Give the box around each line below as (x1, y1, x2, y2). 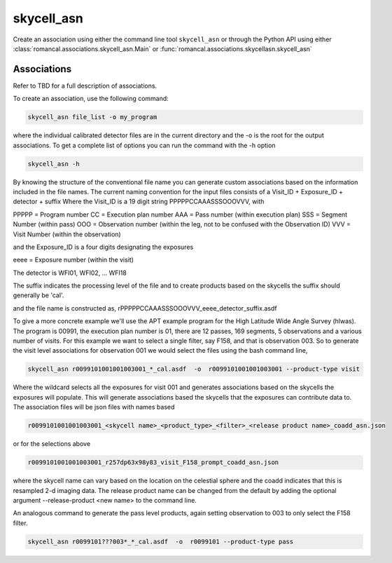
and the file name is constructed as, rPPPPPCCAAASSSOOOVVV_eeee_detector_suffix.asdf (13, 304, 277, 312)
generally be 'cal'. (13, 291, 64, 299)
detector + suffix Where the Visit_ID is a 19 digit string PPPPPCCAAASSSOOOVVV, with (13, 197, 265, 206)
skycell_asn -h (27, 160, 80, 168)
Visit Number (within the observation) (13, 230, 122, 238)
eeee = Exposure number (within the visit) (13, 256, 134, 264)
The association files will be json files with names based (13, 403, 175, 412)
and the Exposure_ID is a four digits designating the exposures (13, 243, 194, 251)
